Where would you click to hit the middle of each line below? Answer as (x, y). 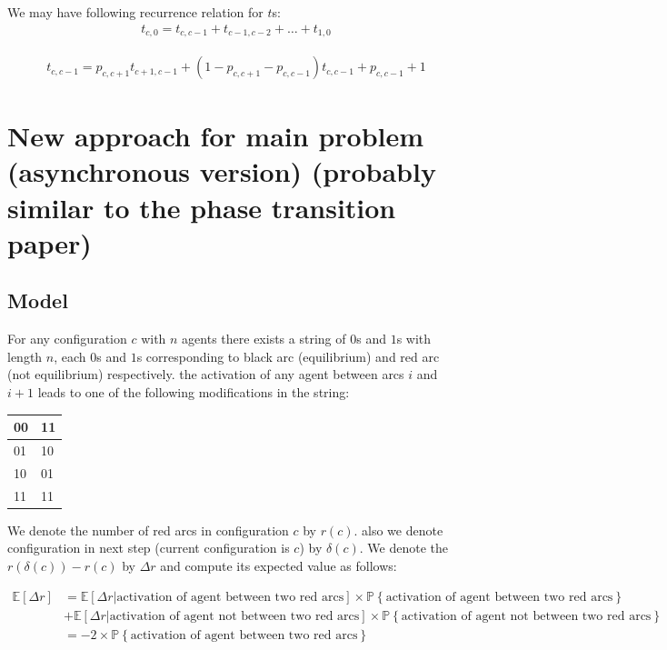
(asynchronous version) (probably (222, 171)
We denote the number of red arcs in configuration (148, 530)
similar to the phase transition (202, 207)
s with (414, 339)
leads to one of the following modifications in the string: (194, 392)
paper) (50, 242)
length (25, 356)
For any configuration (67, 339)
